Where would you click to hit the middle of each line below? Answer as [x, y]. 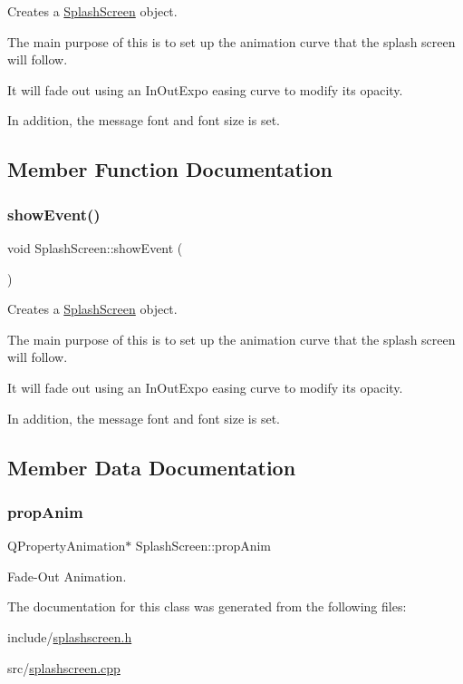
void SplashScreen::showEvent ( [95, 247]
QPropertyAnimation [67, 546]
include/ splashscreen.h [70, 636]
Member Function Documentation [170, 169]
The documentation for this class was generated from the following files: [207, 606]
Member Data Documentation [152, 467]
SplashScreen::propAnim [203, 546]
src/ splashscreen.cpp [64, 667]
